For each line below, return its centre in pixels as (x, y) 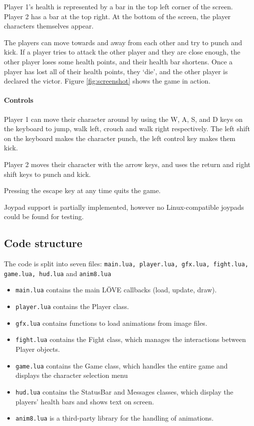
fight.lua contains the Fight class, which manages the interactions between (131, 339)
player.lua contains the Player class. (72, 306)
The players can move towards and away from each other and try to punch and (123, 42)
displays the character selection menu (71, 375)
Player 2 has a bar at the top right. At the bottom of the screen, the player (117, 16)
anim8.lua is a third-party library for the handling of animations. (114, 418)
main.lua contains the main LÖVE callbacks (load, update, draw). (116, 290)
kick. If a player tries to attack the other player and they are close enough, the (122, 52)
